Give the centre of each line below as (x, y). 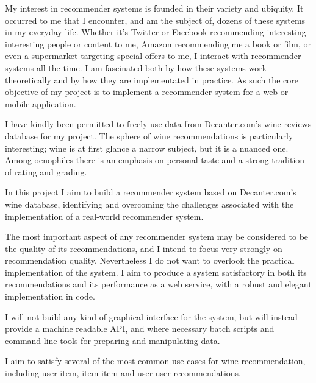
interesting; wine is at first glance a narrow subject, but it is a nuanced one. (147, 148)
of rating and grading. (46, 171)
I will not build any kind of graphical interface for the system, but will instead (151, 316)
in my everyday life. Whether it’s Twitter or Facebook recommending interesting (156, 32)
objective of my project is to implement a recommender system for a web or (147, 92)
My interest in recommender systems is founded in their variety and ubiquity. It (154, 8)
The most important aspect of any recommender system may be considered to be (157, 237)
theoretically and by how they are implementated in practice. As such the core (152, 79)
